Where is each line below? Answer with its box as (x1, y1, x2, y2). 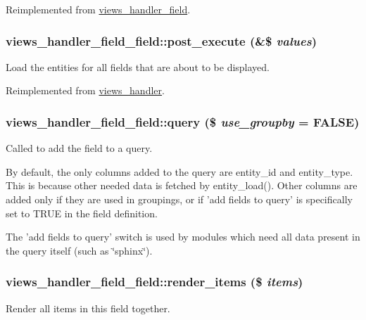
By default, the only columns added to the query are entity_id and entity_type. (6, 164, 353, 179)
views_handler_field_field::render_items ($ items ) (6, 273, 303, 290)
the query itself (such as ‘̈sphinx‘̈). (6, 243, 153, 257)
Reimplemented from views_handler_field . (6, 2, 191, 16)
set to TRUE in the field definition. (6, 205, 158, 220)
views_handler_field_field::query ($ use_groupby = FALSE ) (6, 113, 360, 130)
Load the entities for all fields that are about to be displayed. (6, 59, 270, 74)
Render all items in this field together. (6, 300, 170, 315)
